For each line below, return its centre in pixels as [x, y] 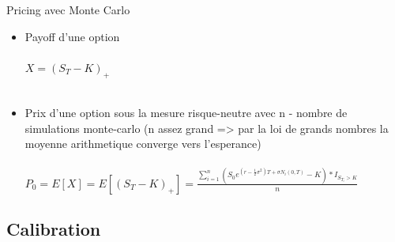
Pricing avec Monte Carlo [68, 9]
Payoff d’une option [72, 36]
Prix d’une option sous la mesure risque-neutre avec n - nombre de [186, 113]
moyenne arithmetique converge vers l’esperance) [143, 144]
